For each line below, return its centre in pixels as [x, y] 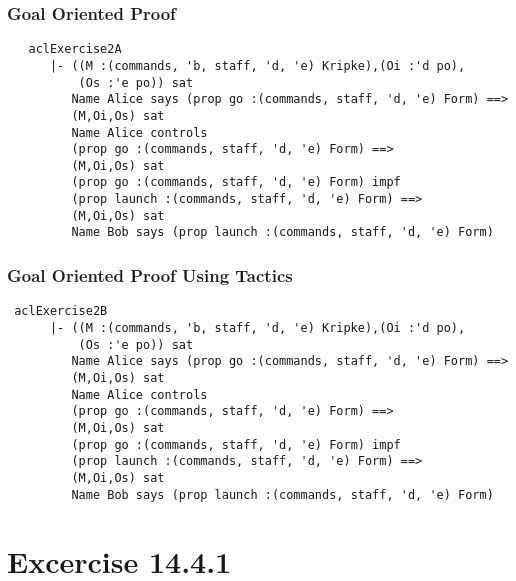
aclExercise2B [61, 311]
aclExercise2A [75, 49]
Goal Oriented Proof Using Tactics [150, 275]
